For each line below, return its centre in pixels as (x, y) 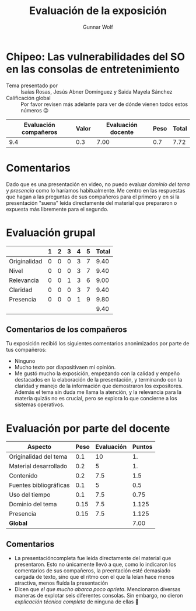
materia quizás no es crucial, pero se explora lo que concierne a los (96, 399)
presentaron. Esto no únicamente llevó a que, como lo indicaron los (95, 564)
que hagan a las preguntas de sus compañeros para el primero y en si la (93, 197)
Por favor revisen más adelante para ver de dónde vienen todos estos (104, 104)
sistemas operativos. (39, 404)
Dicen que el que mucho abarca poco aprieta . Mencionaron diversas (97, 589)
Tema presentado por (32, 85)
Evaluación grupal (51, 233)
